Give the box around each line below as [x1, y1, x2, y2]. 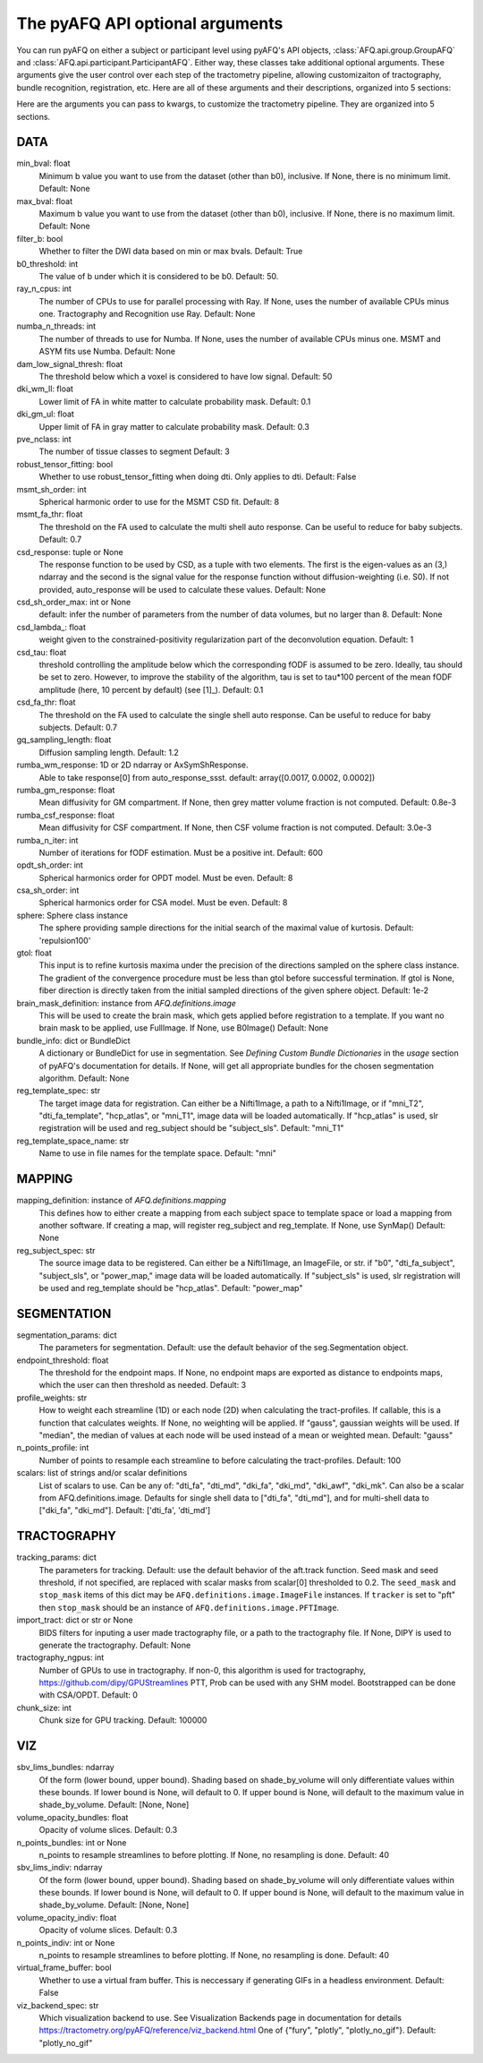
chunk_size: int [16, 1702, 72, 1713]
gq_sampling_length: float [16, 734, 112, 745]
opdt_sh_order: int [16, 860, 84, 870]
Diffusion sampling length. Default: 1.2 [38, 747, 179, 758]
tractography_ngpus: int [16, 1652, 105, 1663]
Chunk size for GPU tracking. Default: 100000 [38, 1715, 208, 1725]
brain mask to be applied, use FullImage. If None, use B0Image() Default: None [38, 1023, 329, 1033]
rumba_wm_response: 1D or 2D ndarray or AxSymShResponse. [16, 759, 249, 770]
